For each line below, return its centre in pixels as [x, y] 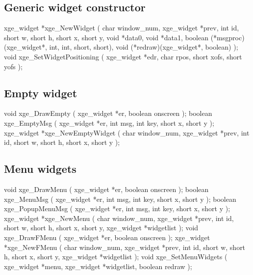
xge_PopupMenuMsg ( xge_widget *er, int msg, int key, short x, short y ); [117, 208]
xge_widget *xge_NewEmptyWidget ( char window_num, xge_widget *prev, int [127, 132]
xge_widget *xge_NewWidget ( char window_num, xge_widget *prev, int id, [122, 28]
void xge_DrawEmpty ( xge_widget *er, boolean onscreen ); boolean [108, 113]
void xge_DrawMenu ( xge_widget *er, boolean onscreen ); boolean [106, 189]
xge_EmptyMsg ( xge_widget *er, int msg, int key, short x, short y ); [109, 123]
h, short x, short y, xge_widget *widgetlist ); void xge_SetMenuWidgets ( [116, 257]
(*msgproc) [228, 37]
